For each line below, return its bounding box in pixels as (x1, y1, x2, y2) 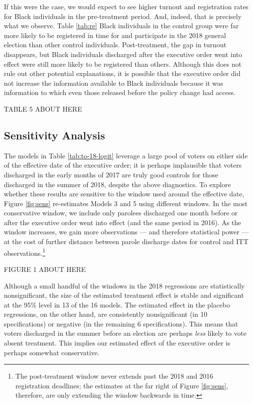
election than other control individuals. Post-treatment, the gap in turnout (4, 39, 227, 50)
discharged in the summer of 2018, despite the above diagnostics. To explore (4, 179, 231, 189)
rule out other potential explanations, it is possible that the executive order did (4, 68, 241, 78)
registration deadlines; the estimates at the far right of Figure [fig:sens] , (15, 380, 229, 390)
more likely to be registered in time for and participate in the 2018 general (4, 30, 226, 40)
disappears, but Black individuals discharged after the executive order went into (4, 49, 242, 59)
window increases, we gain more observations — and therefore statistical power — (4, 227, 249, 237)
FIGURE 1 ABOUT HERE (4, 264, 86, 274)
